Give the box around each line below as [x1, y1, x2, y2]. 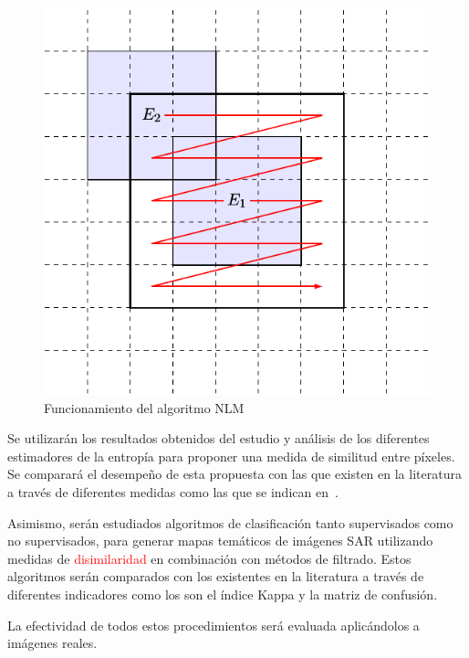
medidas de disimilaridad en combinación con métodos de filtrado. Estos [7, 548, 412, 568]
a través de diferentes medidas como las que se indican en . [7, 482, 339, 501]
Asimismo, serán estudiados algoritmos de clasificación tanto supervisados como [7, 513, 453, 532]
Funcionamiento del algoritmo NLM [44, 398, 245, 417]
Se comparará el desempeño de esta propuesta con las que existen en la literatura [7, 464, 462, 483]
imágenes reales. [7, 633, 98, 653]
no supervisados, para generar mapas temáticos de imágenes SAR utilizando [7, 531, 433, 550]
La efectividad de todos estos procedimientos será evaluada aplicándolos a [7, 615, 420, 634]
